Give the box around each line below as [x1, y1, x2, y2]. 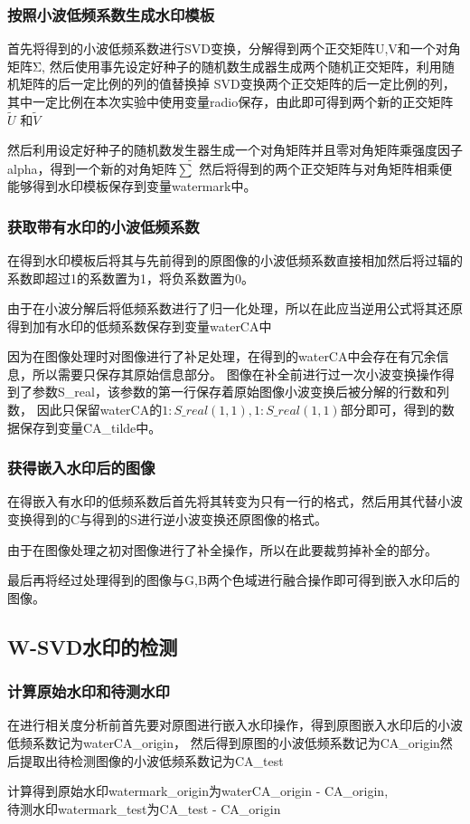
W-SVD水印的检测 [7, 632, 178, 660]
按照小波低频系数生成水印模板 [7, 3, 215, 25]
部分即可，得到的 [340, 400, 442, 419]
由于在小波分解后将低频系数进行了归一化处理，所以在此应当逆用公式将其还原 [7, 299, 463, 318]
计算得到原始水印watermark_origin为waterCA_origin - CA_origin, [7, 781, 389, 800]
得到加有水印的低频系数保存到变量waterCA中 [7, 316, 272, 335]
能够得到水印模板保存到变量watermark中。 [7, 177, 257, 196]
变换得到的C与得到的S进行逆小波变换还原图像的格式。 [7, 510, 327, 529]
